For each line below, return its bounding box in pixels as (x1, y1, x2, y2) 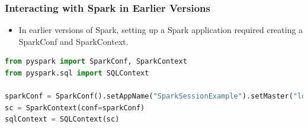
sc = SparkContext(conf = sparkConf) (5, 103, 145, 112)
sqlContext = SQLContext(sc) (5, 115, 120, 124)
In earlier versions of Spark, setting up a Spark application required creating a (18, 24, 303, 36)
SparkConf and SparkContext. (18, 35, 129, 47)
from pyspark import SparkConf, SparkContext (5, 57, 187, 66)
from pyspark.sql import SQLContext (5, 69, 149, 77)
